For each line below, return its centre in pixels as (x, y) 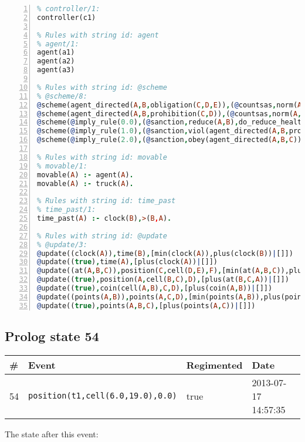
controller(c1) (67, 17)
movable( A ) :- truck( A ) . (85, 183)
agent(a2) (56, 61)
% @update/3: (62, 244)
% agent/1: (58, 44)
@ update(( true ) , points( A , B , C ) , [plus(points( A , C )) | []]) (146, 306)
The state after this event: (52, 433)
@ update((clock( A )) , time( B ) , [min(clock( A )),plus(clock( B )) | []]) (165, 253)
